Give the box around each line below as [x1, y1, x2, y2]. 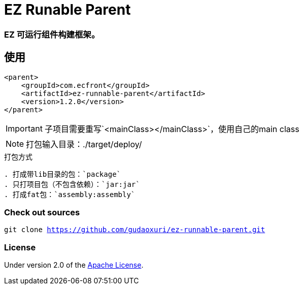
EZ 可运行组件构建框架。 [4, 29, 100, 40]
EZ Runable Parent [4, 1, 131, 18]
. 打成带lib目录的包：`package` [4, 170, 121, 178]
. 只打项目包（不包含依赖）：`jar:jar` [4, 180, 140, 188]
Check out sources [4, 207, 80, 217]
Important [6, 123, 43, 134]
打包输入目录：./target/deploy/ [26, 139, 142, 149]
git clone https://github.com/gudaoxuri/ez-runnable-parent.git [4, 226, 265, 234]
